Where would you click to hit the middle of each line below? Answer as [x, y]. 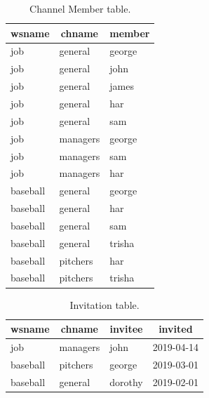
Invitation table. [104, 304]
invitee [126, 329]
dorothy [126, 382]
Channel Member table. [80, 8]
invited [176, 329]
